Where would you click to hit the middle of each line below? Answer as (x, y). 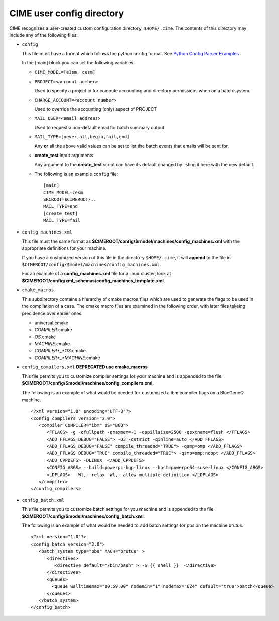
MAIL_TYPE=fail (62, 221)
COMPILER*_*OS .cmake (60, 351)
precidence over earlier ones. (52, 313)
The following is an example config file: (76, 174)
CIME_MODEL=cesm (63, 192)
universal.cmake (51, 323)
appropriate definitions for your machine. (64, 248)
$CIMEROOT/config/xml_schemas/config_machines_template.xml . (93, 281)
